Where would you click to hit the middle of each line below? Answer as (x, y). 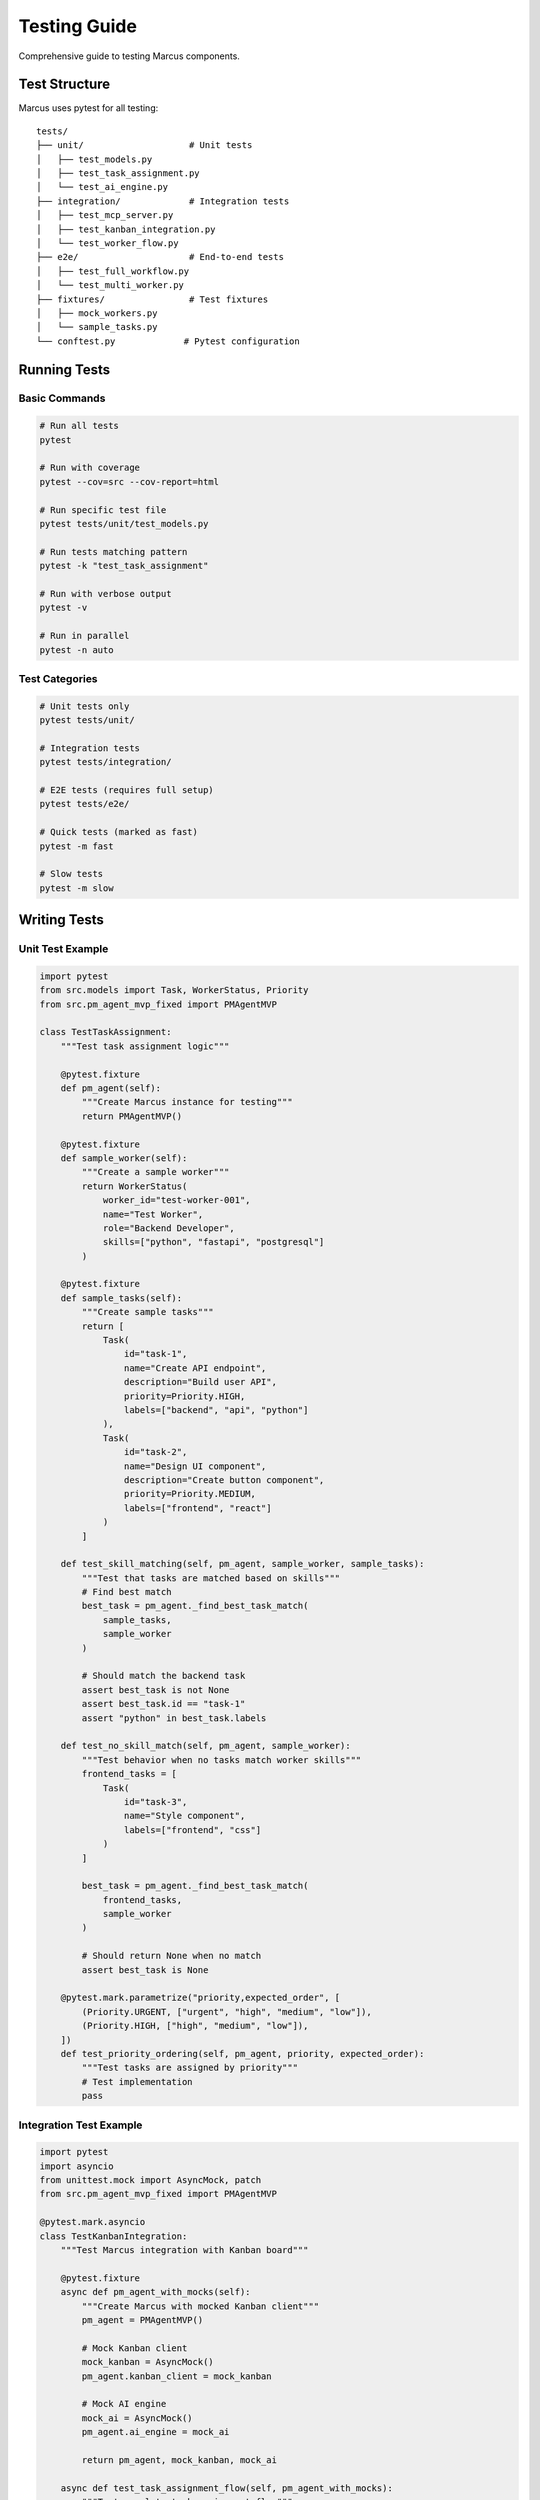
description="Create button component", (224, 1479)
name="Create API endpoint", (195, 1368)
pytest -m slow (76, 888)
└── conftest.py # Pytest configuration (168, 341)
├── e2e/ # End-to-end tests (160, 257)
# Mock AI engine (124, 2404)
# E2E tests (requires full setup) (126, 790)
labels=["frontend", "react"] (197, 1508)
